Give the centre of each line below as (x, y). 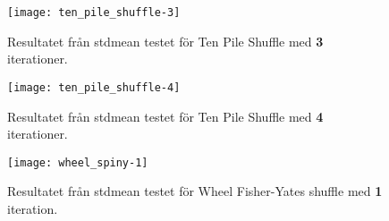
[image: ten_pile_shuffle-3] (94, 13)
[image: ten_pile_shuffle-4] (94, 87)
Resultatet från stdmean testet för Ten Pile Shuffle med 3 (165, 41)
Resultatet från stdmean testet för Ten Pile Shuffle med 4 (165, 116)
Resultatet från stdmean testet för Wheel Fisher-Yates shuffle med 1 (195, 191)
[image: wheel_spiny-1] (78, 162)
